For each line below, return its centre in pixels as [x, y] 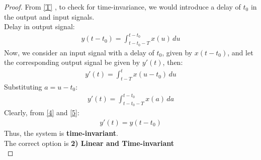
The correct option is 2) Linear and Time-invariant [89, 143]
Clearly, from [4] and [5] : [42, 112]
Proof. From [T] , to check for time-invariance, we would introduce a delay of [122, 7]
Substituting [23, 87]
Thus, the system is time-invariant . [61, 133]
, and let [240, 52]
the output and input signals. [49, 16]
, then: [173, 62]
